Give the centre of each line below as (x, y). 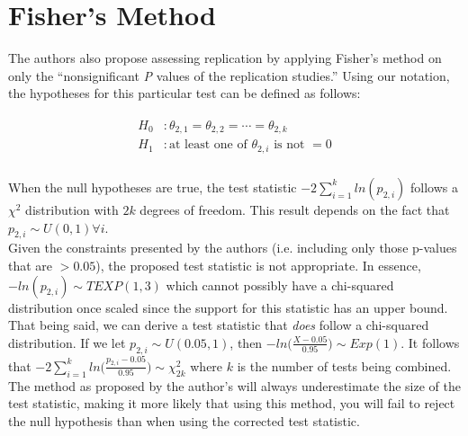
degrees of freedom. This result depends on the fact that (295, 209)
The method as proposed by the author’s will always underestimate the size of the (234, 385)
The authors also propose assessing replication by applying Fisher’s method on (225, 58)
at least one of (208, 145)
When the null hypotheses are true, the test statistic (153, 187)
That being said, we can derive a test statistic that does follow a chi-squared (219, 325)
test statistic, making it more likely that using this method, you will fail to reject (232, 403)
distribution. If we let (67, 342)
